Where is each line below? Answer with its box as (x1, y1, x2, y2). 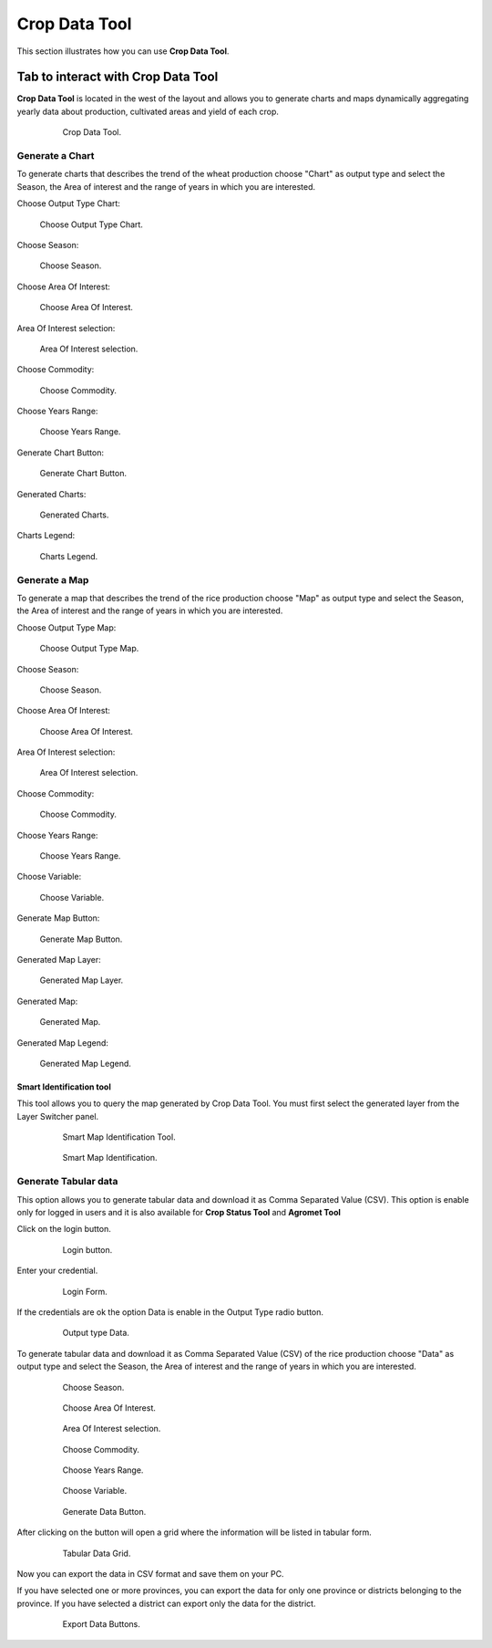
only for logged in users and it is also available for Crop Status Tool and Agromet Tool (16, 1207, 342, 1218)
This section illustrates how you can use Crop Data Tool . (16, 46, 230, 57)
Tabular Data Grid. (62, 1548, 131, 1559)
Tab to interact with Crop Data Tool (16, 69, 219, 85)
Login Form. (62, 1286, 108, 1297)
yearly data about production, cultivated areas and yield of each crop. (16, 106, 280, 117)
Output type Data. (62, 1328, 129, 1339)
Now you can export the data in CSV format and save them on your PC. (16, 1569, 284, 1580)
